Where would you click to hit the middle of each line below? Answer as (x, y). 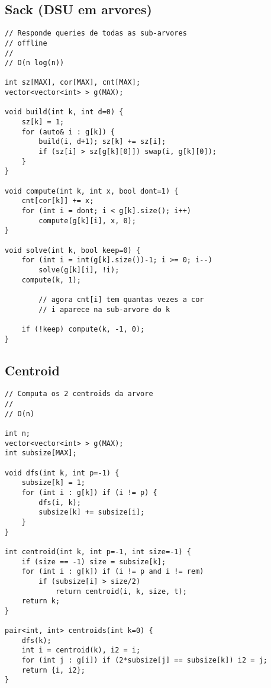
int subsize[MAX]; (41, 453)
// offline (26, 43)
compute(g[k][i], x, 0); (87, 221)
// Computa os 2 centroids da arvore (79, 394)
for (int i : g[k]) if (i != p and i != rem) (113, 572)
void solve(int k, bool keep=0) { (73, 250)
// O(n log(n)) (35, 63)
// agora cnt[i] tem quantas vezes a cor (121, 299)
